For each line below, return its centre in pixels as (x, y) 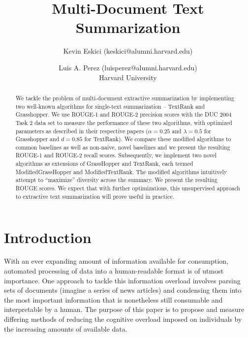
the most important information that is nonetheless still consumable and (113, 299)
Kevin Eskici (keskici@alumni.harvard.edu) (128, 51)
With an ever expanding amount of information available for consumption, (116, 261)
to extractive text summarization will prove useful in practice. (95, 196)
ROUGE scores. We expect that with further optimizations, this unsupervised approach (128, 188)
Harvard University (128, 77)
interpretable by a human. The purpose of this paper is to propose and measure (124, 309)
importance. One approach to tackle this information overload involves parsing (122, 280)
